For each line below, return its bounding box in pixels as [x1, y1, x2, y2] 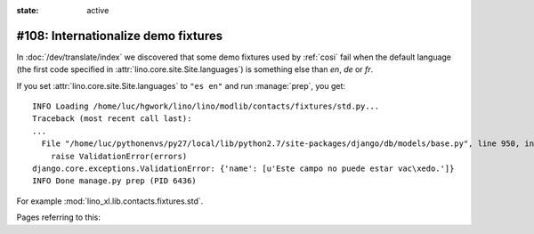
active [86, 5, 109, 15]
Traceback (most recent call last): [32, 114, 192, 124]
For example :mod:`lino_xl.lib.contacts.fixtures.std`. [16, 196, 204, 206]
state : [16, 5, 39, 15]
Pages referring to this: [16, 212, 101, 222]
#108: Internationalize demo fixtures [16, 28, 222, 44]
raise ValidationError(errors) [50, 151, 188, 161]
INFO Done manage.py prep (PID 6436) [32, 176, 198, 186]
